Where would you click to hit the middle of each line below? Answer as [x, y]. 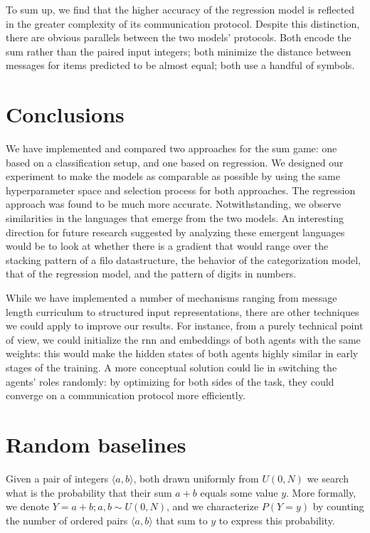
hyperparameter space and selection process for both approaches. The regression [181, 190]
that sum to [182, 520]
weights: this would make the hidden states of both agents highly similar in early [182, 353]
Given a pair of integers [57, 478]
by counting [338, 506]
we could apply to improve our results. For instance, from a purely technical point [185, 326]
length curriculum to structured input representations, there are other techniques [183, 311]
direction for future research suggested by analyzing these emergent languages [175, 232]
